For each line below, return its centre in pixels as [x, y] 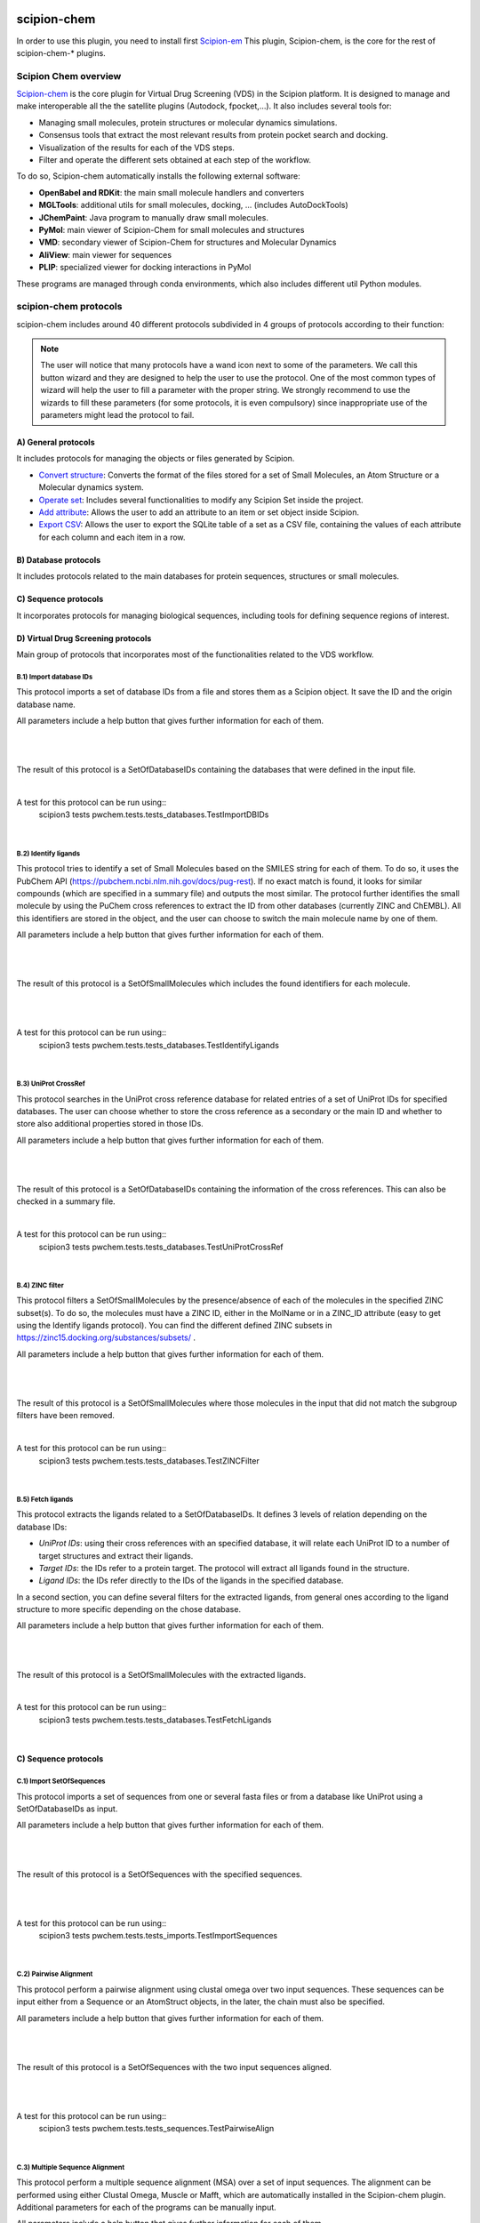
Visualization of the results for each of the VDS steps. [137, 148]
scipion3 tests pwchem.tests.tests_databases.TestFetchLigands [155, 1720]
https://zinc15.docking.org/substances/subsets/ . [106, 1337]
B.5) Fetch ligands [45, 1499]
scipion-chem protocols [69, 307]
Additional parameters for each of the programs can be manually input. [147, 2207]
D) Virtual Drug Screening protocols [84, 638]
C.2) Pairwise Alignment [55, 1974]
